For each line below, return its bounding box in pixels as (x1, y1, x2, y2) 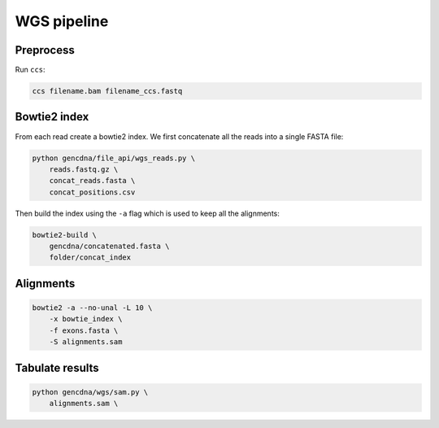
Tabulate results (15, 360, 99, 374)
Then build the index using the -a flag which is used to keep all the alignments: (15, 208, 280, 218)
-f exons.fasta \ (49, 325, 119, 335)
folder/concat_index (49, 253, 132, 262)
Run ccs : (15, 65, 46, 75)
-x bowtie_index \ (49, 314, 123, 324)
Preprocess (15, 43, 75, 57)
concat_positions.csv (49, 187, 136, 197)
